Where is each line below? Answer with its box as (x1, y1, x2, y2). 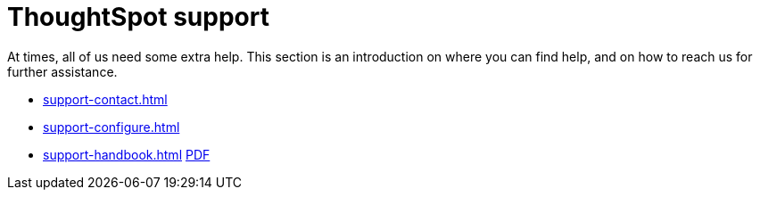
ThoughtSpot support (7, 2, 269, 32)
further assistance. (7, 63, 118, 79)
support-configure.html (43, 119, 180, 135)
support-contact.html (43, 91, 168, 107)
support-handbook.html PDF (43, 146, 211, 162)
